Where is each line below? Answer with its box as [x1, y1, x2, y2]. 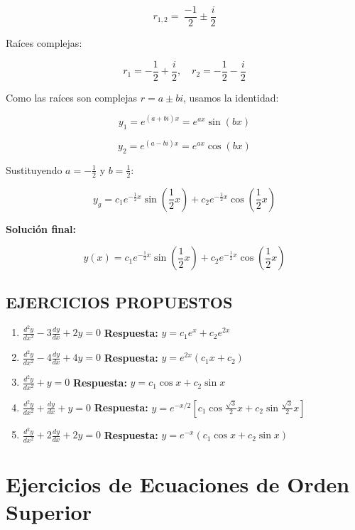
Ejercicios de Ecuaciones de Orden [6, 469, 350, 498]
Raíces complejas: [6, 36, 82, 50]
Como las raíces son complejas [6, 90, 138, 104]
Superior [6, 497, 92, 526]
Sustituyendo [6, 162, 62, 177]
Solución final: [6, 221, 77, 236]
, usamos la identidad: [183, 90, 279, 104]
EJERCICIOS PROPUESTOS [6, 291, 233, 313]
